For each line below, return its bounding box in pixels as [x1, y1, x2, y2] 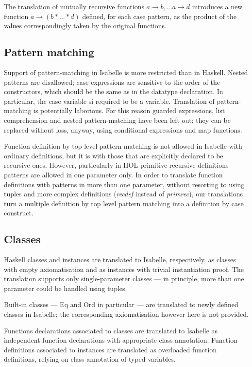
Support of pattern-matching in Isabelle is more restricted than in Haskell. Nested [4, 67, 248, 77]
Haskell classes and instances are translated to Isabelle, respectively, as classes [4, 254, 236, 265]
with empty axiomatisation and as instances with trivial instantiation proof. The [4, 264, 244, 274]
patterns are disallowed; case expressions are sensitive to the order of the [4, 77, 220, 87]
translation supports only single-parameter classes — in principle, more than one [4, 273, 244, 284]
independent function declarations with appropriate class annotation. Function [4, 335, 237, 345]
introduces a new [192, 1, 243, 11]
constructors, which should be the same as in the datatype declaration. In [4, 86, 223, 97]
